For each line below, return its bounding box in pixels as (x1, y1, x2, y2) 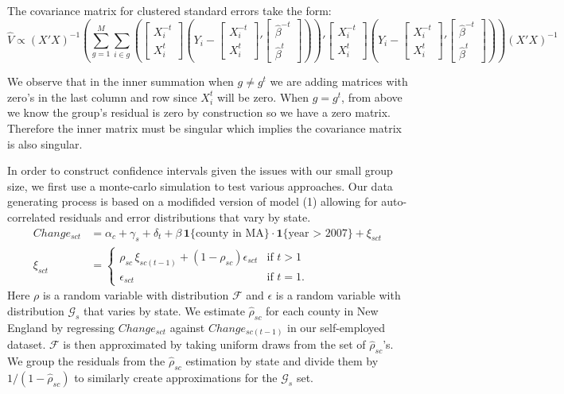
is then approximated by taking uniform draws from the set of (63, 336, 366, 353)
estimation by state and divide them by (185, 353, 379, 369)
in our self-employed (287, 319, 386, 335)
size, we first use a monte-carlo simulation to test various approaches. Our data (7, 177, 393, 194)
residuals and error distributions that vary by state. (59, 209, 311, 226)
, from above (341, 88, 403, 105)
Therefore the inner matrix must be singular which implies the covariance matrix (7, 120, 402, 137)
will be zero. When (216, 88, 309, 105)
